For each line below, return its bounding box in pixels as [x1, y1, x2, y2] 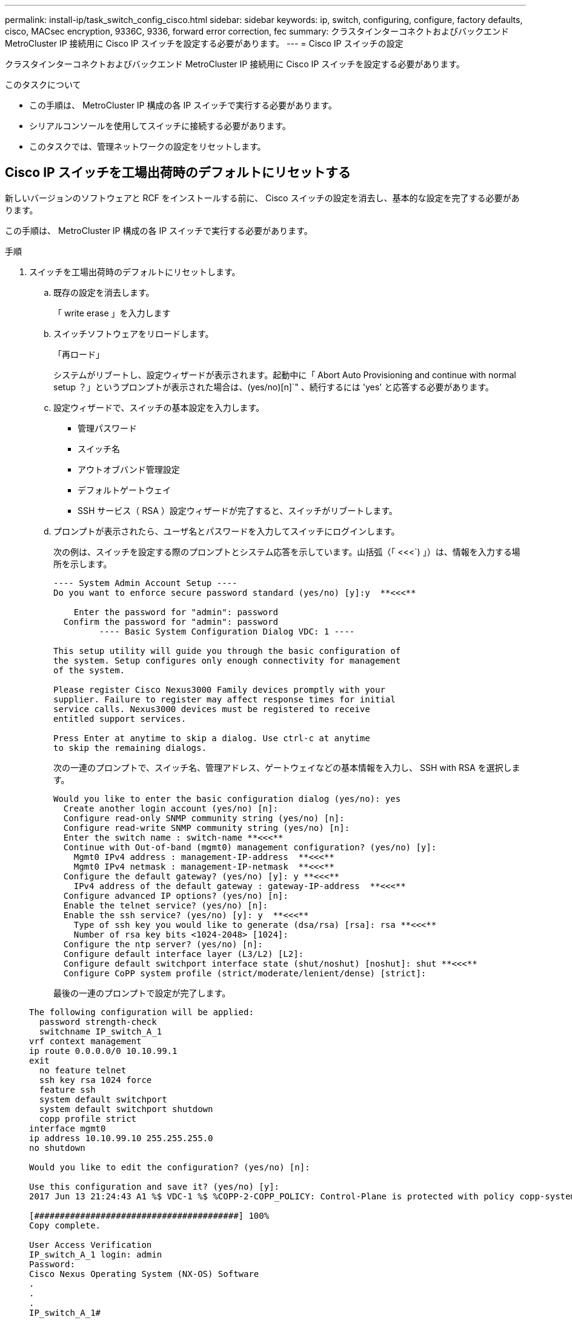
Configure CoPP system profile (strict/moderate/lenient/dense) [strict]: [63, 968, 427, 978]
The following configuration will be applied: [29, 1007, 254, 1017]
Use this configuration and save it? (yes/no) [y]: [29, 1181, 280, 1191]
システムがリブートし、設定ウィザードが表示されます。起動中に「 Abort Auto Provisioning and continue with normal [53, 369, 516, 380]
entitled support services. [53, 713, 187, 724]
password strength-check [39, 1016, 157, 1027]
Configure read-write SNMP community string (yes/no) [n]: [63, 822, 350, 833]
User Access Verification [29, 1239, 152, 1250]
